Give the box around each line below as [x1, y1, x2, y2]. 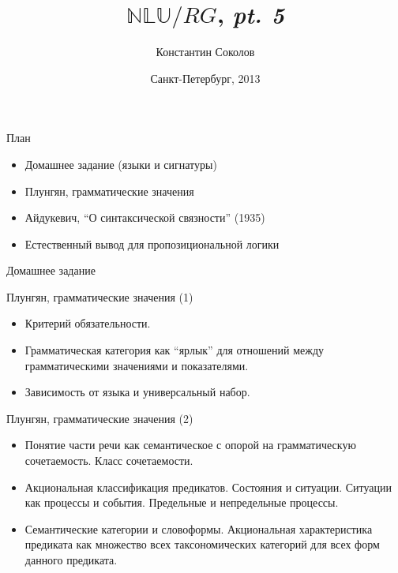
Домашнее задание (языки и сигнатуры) [24, 155, 217, 172]
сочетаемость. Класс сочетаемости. [24, 452, 193, 469]
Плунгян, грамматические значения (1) [6, 288, 193, 305]
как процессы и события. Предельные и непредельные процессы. [24, 494, 339, 511]
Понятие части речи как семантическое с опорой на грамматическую [24, 436, 356, 453]
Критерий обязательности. [24, 315, 151, 331]
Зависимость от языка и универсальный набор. [24, 384, 250, 400]
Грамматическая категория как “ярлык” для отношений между [24, 342, 325, 358]
